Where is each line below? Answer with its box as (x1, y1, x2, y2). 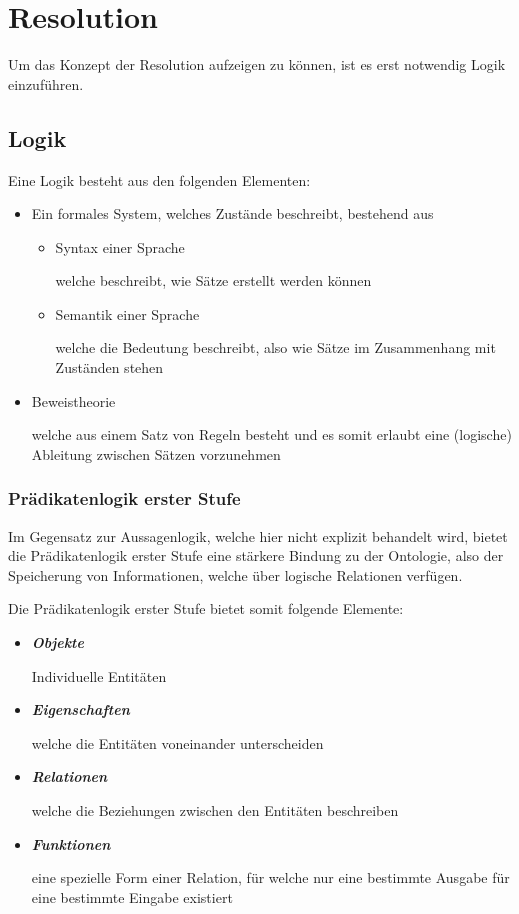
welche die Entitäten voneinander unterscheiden (31, 732, 324, 753)
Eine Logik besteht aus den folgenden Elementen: (8, 169, 311, 190)
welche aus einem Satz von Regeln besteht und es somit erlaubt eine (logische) (31, 424, 512, 445)
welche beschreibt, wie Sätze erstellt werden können (55, 270, 372, 291)
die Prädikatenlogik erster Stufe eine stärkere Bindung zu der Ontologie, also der (8, 545, 504, 566)
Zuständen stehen (55, 357, 164, 378)
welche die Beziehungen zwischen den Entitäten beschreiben (31, 800, 399, 821)
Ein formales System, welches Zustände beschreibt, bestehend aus (31, 203, 434, 224)
